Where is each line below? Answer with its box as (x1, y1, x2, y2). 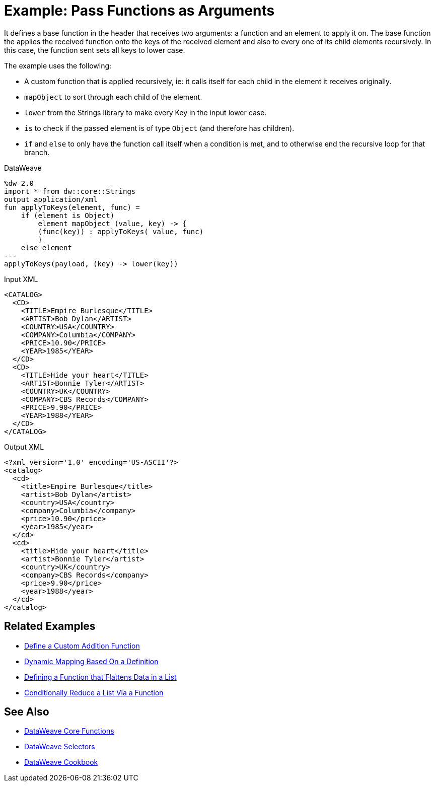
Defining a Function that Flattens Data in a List (24, 672, 177, 681)
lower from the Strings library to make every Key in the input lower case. (24, 108, 267, 117)
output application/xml (4, 195, 98, 203)
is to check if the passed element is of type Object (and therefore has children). (24, 123, 295, 132)
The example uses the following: (4, 61, 112, 70)
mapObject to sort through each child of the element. (24, 92, 202, 101)
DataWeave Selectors (24, 742, 95, 751)
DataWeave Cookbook (24, 758, 98, 767)
